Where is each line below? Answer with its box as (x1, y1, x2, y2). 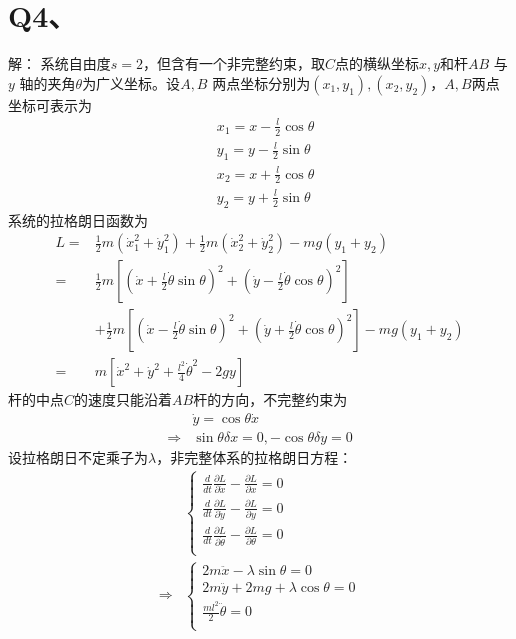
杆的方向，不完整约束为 (193, 389, 348, 410)
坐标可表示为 (8, 94, 92, 115)
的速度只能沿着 (74, 389, 173, 410)
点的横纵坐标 (334, 53, 419, 74)
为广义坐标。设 (82, 72, 181, 93)
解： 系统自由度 (8, 53, 111, 74)
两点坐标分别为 (212, 72, 311, 93)
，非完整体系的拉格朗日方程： (156, 447, 353, 468)
